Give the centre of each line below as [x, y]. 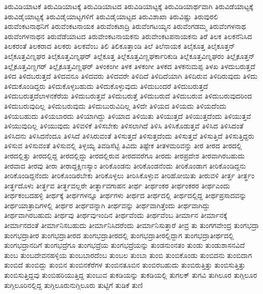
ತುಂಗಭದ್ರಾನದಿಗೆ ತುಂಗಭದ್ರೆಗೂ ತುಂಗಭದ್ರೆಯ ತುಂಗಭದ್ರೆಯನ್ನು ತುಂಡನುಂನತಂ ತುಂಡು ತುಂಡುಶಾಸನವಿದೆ [125, 245]
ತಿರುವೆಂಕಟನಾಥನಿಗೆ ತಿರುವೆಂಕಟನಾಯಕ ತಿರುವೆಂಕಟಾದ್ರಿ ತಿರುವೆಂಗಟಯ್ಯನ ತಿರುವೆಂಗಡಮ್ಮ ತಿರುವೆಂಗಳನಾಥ [125, 26]
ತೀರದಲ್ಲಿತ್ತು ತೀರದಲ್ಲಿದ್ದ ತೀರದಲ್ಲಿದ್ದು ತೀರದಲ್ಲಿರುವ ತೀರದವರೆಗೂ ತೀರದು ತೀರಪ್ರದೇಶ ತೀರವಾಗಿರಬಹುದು [125, 155]
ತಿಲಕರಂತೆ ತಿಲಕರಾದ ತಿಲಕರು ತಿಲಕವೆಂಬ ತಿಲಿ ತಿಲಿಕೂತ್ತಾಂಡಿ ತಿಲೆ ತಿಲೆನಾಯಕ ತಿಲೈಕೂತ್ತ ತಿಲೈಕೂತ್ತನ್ [120, 46]
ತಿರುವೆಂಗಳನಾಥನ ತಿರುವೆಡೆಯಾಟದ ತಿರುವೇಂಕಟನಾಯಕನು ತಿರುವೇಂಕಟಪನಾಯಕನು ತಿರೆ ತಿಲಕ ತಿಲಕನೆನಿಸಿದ [128, 36]
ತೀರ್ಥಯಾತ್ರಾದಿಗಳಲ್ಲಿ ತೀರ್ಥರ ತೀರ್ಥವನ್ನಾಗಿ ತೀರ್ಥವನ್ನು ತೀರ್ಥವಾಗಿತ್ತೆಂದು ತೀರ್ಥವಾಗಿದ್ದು [107, 205]
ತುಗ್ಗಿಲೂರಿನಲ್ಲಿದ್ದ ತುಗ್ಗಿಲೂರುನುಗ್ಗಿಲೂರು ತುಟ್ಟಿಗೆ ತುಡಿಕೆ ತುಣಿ [74, 285]
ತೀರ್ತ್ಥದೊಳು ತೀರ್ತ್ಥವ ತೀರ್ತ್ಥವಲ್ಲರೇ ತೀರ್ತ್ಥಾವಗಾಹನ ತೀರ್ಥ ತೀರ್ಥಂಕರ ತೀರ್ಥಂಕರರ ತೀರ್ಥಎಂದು [117, 185]
